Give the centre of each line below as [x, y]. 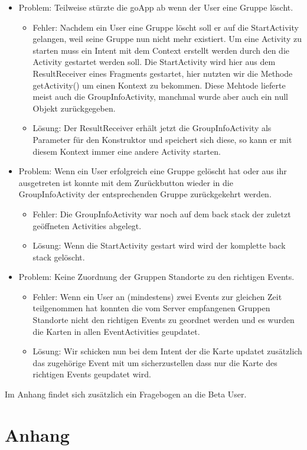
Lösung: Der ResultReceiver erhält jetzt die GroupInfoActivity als [152, 128]
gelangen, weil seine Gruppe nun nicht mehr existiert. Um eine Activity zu [167, 39]
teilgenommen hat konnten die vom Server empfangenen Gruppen [151, 308]
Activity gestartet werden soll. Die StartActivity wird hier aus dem [154, 62]
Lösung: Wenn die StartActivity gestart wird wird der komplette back [159, 245]
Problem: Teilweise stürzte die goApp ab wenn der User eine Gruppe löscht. [156, 7]
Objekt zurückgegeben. [74, 108]
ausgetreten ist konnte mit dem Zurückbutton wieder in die [126, 182]
